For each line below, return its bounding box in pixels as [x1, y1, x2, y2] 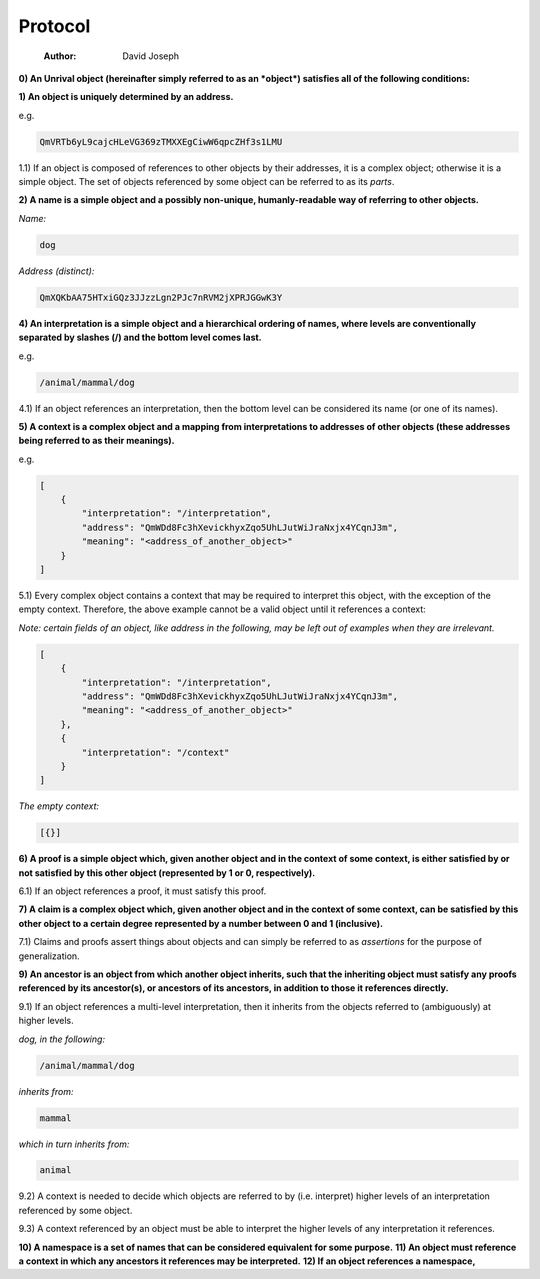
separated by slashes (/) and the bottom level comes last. [18, 331, 262, 344]
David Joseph [122, 50, 180, 62]
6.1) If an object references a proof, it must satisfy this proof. [18, 885, 267, 897]
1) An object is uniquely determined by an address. [18, 91, 234, 103]
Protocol [18, 15, 91, 37]
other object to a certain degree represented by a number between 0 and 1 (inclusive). [18, 917, 384, 929]
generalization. [18, 950, 80, 962]
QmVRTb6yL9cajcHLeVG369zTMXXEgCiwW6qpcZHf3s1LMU [39, 136, 283, 147]
